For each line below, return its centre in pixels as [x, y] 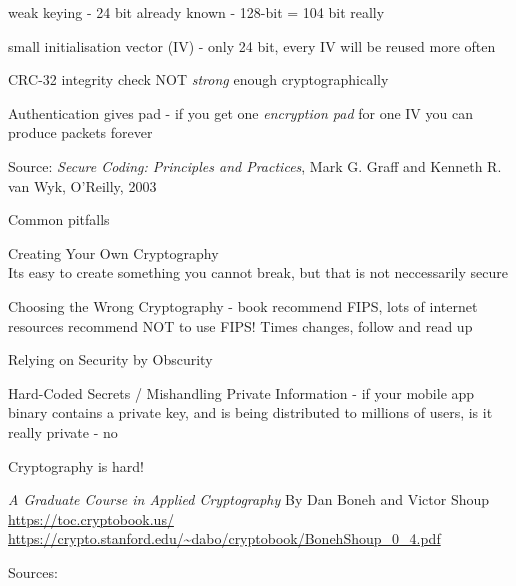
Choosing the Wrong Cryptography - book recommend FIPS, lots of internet [243, 305]
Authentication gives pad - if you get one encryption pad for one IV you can [240, 112]
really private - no [63, 431]
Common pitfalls [59, 219]
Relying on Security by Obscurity [110, 359]
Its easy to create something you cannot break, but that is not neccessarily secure [258, 272]
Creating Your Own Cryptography [113, 252]
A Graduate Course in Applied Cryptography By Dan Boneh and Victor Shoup [249, 499]
